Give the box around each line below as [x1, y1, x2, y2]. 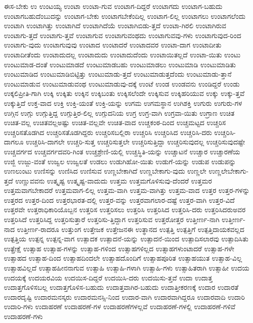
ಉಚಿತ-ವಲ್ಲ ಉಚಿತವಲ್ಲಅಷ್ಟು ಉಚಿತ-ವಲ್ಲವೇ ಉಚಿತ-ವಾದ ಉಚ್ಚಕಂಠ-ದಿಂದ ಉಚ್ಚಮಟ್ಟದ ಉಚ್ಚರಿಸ [4, 117, 226, 128]
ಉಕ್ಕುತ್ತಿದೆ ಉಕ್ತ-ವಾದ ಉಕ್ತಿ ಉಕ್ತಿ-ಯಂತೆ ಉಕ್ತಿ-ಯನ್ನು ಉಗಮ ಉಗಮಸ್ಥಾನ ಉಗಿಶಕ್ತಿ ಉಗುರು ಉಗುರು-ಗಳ [4, 97, 242, 108]
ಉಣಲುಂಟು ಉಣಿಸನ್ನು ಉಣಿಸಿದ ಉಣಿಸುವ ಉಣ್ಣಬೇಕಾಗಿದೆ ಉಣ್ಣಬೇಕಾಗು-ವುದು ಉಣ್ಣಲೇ [4, 166, 207, 176]
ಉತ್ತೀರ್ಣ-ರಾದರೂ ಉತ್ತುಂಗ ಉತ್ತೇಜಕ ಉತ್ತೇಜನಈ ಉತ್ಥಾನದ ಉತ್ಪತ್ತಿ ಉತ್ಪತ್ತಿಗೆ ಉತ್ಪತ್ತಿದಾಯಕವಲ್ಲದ [17, 224, 245, 234]
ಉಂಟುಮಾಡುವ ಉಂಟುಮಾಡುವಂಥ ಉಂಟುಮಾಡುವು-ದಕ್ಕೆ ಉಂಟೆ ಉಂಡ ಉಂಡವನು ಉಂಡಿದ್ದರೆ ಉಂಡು [4, 78, 240, 89]
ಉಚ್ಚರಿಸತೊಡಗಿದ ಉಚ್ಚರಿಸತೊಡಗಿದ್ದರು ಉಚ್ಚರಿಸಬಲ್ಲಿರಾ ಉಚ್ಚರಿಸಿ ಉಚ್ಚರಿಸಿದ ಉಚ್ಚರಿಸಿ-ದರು [4, 127, 212, 137]
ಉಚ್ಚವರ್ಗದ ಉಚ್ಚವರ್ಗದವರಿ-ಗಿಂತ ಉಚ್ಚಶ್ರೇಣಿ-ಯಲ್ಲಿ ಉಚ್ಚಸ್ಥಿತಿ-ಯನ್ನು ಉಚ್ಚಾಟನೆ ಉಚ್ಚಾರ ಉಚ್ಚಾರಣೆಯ [4, 146, 240, 156]
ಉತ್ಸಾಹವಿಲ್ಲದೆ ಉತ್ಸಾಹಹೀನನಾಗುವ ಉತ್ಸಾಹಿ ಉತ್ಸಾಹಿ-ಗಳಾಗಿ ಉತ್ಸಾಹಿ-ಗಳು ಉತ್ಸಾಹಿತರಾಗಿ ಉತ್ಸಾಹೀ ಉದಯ [4, 263, 250, 273]
